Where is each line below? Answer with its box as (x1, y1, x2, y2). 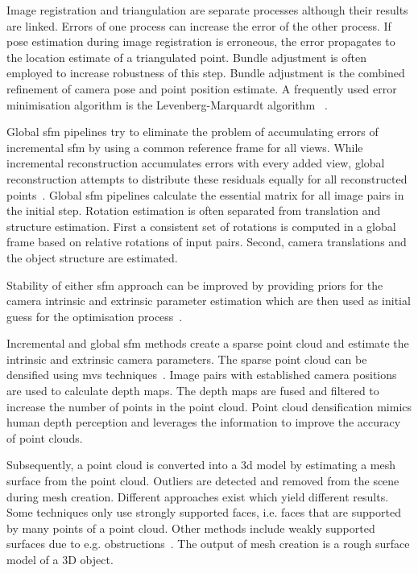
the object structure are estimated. (6, 249, 178, 266)
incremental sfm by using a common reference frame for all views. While (6, 138, 363, 155)
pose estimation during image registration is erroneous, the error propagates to (6, 33, 395, 50)
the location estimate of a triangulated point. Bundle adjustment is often (6, 48, 366, 65)
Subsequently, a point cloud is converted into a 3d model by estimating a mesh (6, 456, 395, 473)
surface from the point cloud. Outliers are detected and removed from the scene (6, 472, 399, 489)
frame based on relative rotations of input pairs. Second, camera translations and (6, 233, 407, 250)
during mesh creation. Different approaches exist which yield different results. (6, 488, 389, 505)
